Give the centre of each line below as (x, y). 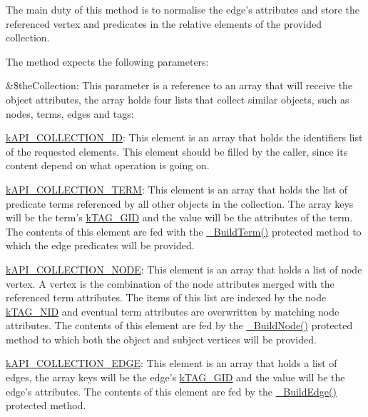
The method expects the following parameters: (107, 61)
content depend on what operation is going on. (108, 165)
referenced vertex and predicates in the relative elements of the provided (164, 23)
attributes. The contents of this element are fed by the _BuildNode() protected (179, 325)
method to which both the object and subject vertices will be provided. (161, 339)
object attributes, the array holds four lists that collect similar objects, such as (178, 99)
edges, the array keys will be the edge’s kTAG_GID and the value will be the (175, 377)
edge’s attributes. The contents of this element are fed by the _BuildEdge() (171, 391)
